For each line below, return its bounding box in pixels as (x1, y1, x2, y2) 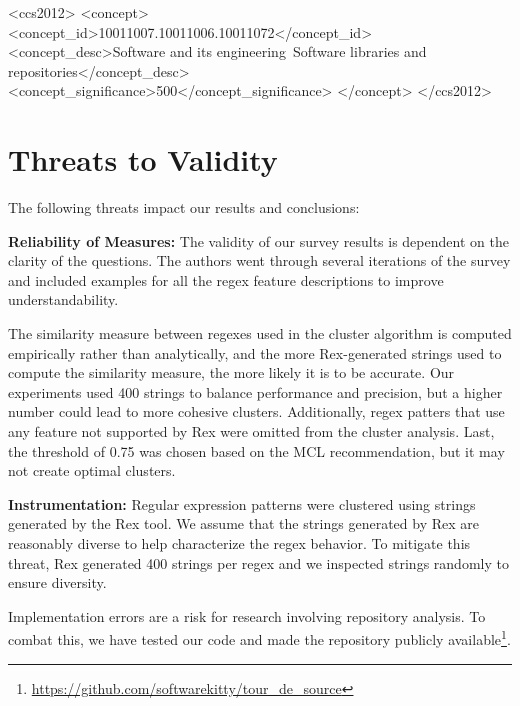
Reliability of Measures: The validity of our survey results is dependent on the (8, 230, 509, 251)
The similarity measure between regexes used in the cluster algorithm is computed (8, 323, 512, 344)
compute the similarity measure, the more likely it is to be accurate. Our (8, 362, 455, 383)
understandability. (8, 289, 119, 310)
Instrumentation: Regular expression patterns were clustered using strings (8, 493, 476, 514)
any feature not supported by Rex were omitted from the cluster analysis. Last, (8, 421, 495, 442)
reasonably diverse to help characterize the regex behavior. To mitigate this (8, 533, 471, 553)
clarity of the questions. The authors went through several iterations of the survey (8, 250, 511, 271)
